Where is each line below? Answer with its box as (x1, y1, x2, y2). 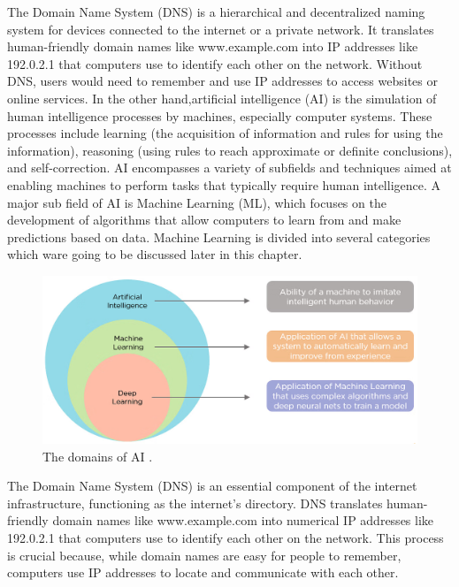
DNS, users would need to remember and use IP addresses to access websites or (7, 72, 438, 90)
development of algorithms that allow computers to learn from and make (7, 210, 402, 229)
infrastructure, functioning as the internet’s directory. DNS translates (7, 493, 383, 512)
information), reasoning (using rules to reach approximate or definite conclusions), (7, 141, 453, 159)
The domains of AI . (42, 446, 153, 465)
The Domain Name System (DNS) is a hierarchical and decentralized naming (7, 3, 425, 20)
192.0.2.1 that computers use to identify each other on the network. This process (7, 528, 444, 546)
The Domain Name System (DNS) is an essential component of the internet (7, 476, 417, 495)
